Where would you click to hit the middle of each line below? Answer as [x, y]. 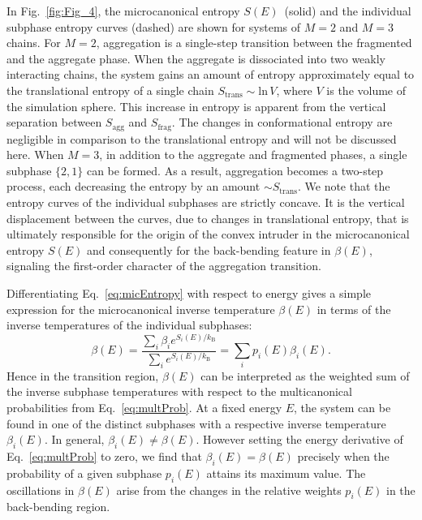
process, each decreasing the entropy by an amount [133, 186]
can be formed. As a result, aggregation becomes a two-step [235, 170]
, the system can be [342, 408]
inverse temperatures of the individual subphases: [129, 325]
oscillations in [41, 490]
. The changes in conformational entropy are [282, 122]
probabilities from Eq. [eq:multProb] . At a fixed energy [144, 408]
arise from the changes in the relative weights [229, 490]
